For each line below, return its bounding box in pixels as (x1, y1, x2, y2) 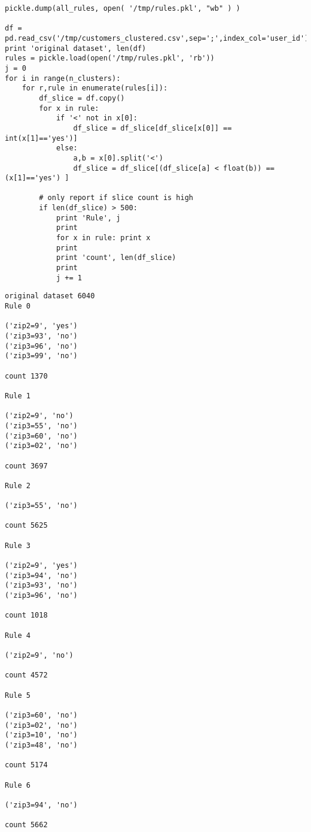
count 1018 (5, 611, 48, 620)
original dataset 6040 (5, 292, 95, 301)
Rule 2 (5, 481, 31, 490)
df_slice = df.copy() (39, 93, 125, 102)
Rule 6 (5, 780, 31, 789)
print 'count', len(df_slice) (56, 253, 176, 262)
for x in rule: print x (56, 234, 151, 243)
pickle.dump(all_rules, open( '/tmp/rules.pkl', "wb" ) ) (5, 4, 240, 13)
